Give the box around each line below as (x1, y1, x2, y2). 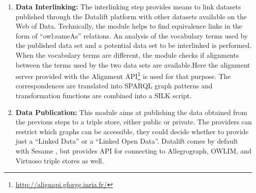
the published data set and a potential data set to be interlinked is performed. (15, 40, 252, 50)
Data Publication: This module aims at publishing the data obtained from (15, 107, 248, 117)
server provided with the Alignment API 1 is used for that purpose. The (15, 70, 231, 81)
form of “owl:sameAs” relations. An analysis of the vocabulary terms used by (15, 30, 248, 40)
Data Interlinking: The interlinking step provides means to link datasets (15, 1, 241, 11)
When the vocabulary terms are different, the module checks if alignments (15, 49, 239, 60)
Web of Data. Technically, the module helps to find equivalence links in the (15, 21, 242, 31)
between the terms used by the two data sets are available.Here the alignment (15, 59, 250, 70)
